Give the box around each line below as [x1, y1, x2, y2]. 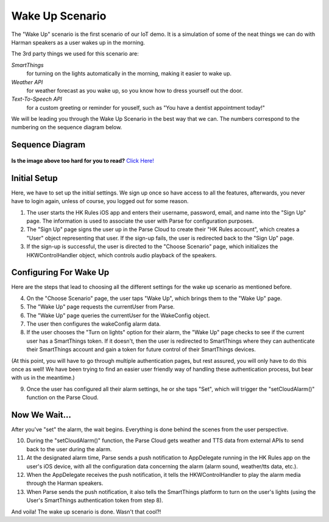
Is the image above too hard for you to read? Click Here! [11, 157, 155, 164]
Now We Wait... [11, 409, 71, 420]
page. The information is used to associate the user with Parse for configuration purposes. [26, 217, 254, 224]
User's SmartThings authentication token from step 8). [26, 497, 164, 504]
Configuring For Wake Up [11, 267, 110, 277]
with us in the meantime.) [11, 374, 76, 381]
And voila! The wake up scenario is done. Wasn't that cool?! [11, 508, 161, 515]
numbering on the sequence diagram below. [11, 124, 122, 131]
